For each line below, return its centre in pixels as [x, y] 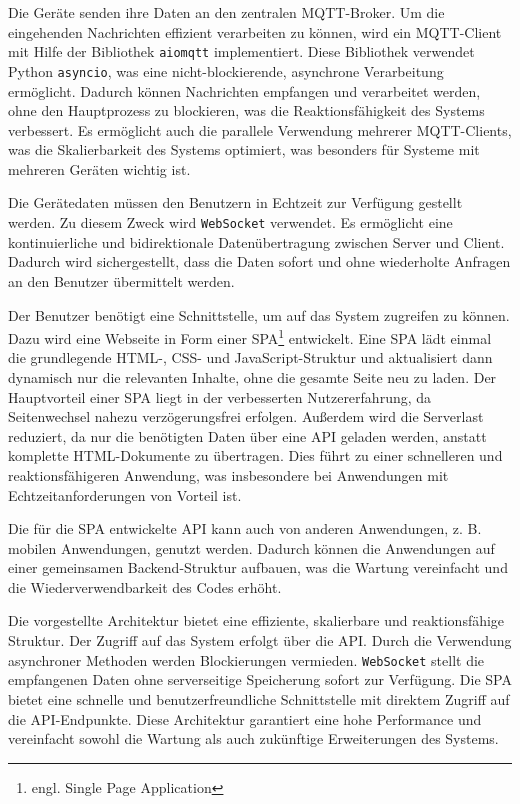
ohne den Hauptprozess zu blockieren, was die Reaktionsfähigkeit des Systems [246, 110]
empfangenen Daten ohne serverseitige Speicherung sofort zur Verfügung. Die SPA [260, 679]
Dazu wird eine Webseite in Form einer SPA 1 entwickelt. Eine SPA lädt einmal [250, 336]
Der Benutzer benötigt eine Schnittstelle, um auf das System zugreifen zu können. [259, 314]
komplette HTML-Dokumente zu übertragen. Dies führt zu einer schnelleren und [255, 455]
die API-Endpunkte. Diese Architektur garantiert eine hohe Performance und [245, 718]
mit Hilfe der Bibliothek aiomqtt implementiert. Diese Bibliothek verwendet [241, 51]
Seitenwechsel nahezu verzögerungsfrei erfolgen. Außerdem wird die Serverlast [246, 416]
